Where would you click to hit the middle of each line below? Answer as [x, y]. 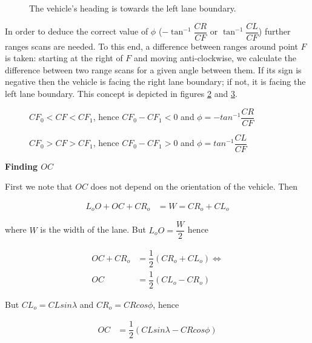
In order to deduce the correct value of [77, 31]
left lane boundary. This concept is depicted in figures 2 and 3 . [121, 94]
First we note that [39, 186]
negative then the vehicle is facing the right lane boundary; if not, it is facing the [155, 82]
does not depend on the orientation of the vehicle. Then [194, 186]
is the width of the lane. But [93, 229]
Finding [21, 166]
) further [274, 31]
